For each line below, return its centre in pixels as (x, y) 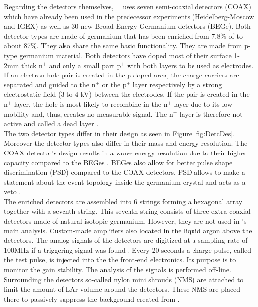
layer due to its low (203, 104)
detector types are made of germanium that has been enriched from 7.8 (112, 36)
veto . (13, 192)
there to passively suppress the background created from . (92, 298)
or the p (114, 84)
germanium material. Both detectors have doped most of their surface (126, 55)
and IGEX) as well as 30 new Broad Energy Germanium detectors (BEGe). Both (127, 26)
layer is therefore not (211, 114)
